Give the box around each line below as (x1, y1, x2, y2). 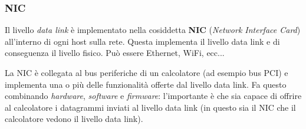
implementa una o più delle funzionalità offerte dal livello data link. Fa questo (5, 78, 287, 90)
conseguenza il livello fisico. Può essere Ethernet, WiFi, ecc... (5, 47, 225, 59)
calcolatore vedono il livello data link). (5, 113, 143, 125)
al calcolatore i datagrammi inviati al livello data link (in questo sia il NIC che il (5, 101, 296, 113)
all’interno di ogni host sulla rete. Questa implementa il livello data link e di (5, 35, 280, 47)
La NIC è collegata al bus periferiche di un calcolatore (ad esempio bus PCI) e (5, 67, 288, 78)
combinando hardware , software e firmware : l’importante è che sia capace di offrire (5, 90, 302, 102)
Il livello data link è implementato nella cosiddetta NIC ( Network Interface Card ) (5, 24, 301, 36)
